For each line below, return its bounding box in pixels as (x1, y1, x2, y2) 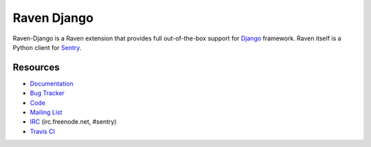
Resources (12, 62, 60, 73)
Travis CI (30, 127, 55, 135)
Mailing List (30, 108, 63, 116)
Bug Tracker (30, 89, 65, 97)
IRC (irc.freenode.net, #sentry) (30, 118, 117, 126)
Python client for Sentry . (12, 43, 82, 51)
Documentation (30, 79, 74, 88)
